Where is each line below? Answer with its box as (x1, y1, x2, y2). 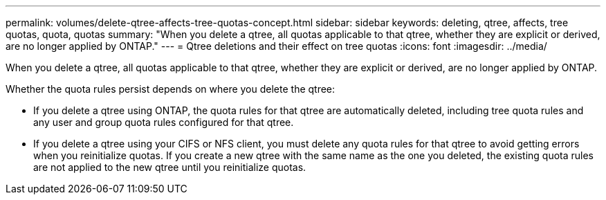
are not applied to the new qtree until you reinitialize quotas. (33, 161, 306, 173)
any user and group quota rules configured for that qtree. (33, 116, 294, 128)
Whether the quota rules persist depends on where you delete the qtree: (6, 83, 336, 95)
